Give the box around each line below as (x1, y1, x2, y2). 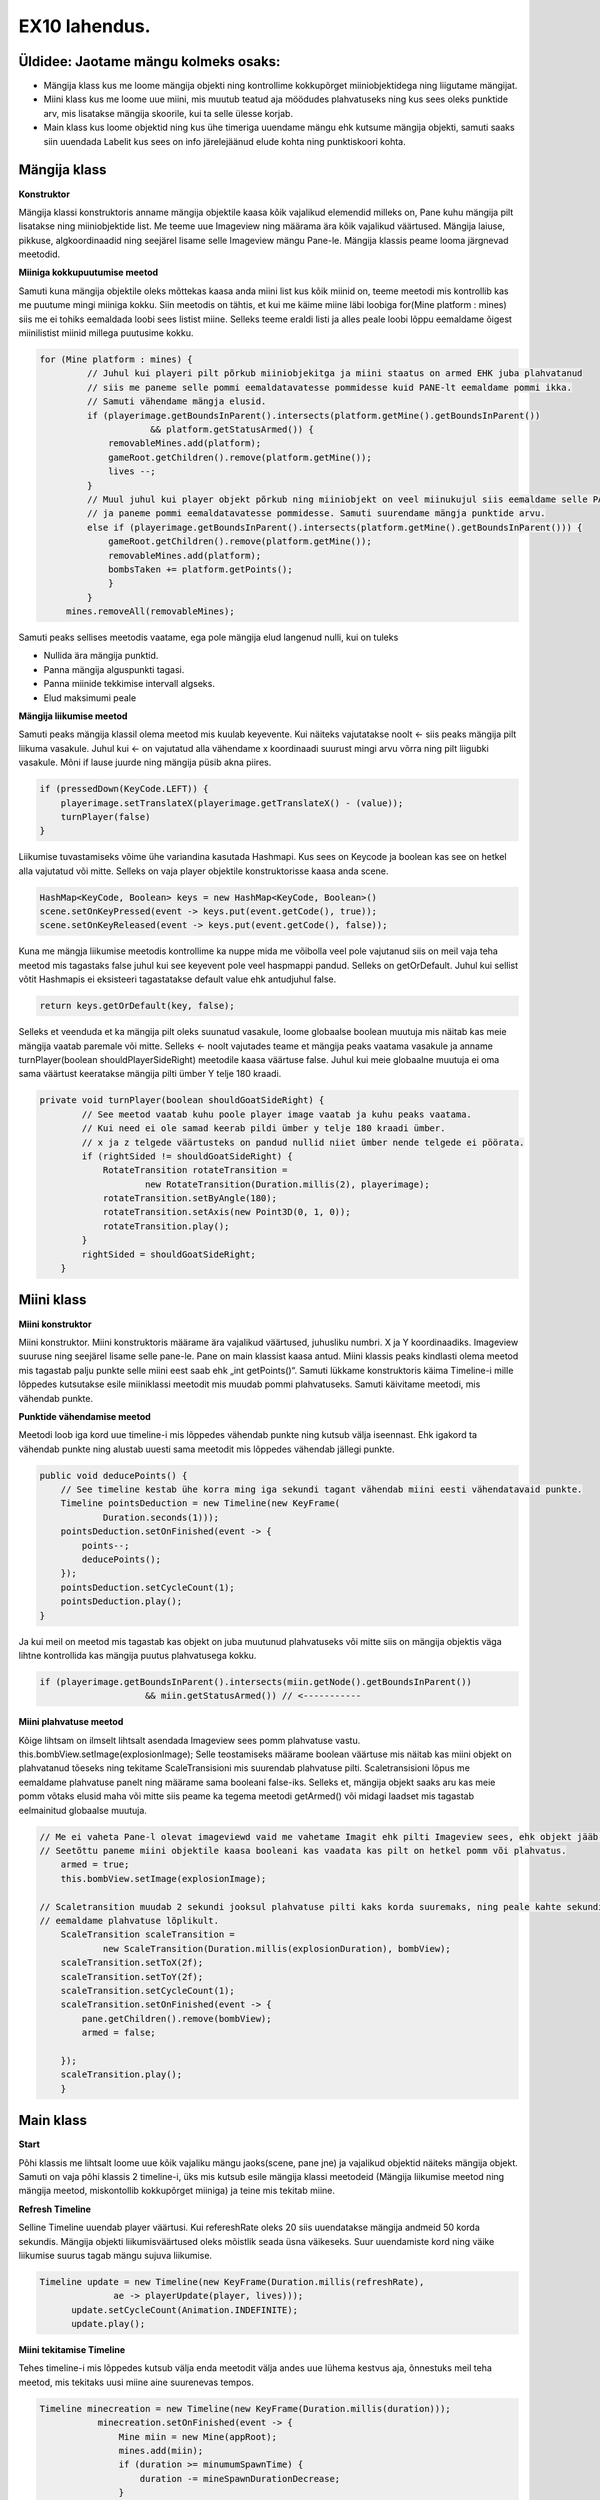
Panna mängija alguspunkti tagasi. (43, 663, 185, 675)
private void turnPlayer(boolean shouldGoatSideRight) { (39, 1095, 325, 1106)
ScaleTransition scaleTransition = (60, 1929, 235, 1940)
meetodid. (18, 248, 60, 260)
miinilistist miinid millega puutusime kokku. (18, 327, 194, 339)
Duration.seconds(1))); (102, 1511, 220, 1523)
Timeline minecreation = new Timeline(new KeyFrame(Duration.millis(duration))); (39, 2403, 452, 2414)
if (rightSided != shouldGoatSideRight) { (81, 1150, 294, 1162)
